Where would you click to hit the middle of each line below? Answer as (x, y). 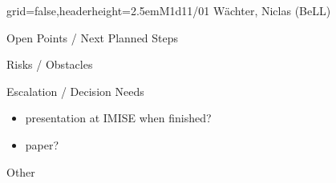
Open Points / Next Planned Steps (93, 37)
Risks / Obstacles (50, 64)
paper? (42, 144)
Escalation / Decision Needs (75, 91)
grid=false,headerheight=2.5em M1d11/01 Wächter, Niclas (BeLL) (169, 10)
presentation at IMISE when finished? (118, 118)
